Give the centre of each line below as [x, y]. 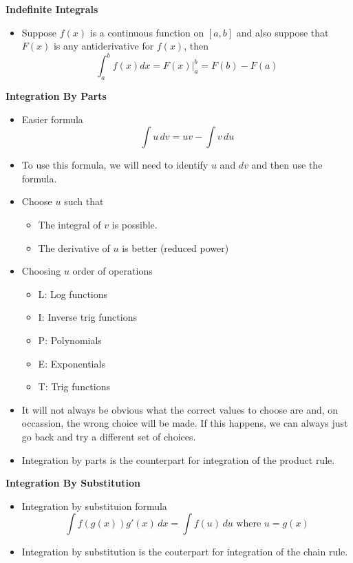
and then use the [287, 165]
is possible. [135, 225]
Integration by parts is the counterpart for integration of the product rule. [178, 459]
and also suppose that [282, 32]
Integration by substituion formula [94, 506]
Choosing [41, 271]
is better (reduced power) [175, 247]
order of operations [113, 271]
